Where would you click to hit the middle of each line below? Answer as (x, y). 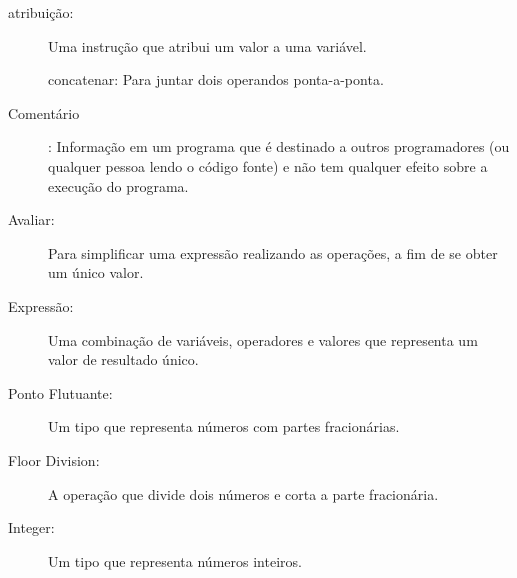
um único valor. (96, 272)
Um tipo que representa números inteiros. (175, 560)
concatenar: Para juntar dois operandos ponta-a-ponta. (216, 79)
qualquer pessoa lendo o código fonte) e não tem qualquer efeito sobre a (268, 165)
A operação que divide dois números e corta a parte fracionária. (243, 493)
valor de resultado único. (123, 359)
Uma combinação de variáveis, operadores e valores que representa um (263, 339)
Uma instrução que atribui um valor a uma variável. (207, 45)
